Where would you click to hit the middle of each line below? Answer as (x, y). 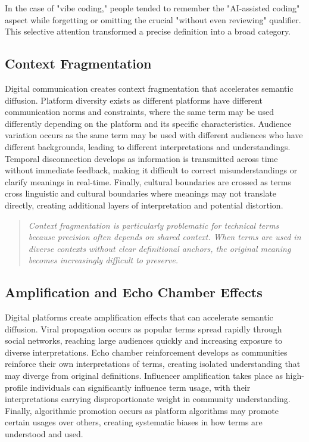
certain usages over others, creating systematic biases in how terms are (134, 422)
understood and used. (44, 434)
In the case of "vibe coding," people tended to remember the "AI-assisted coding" (152, 8)
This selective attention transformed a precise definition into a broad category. (148, 31)
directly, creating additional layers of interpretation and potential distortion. (144, 205)
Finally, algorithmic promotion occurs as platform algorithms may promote (142, 410)
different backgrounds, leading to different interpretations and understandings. (148, 146)
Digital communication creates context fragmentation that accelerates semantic (149, 88)
